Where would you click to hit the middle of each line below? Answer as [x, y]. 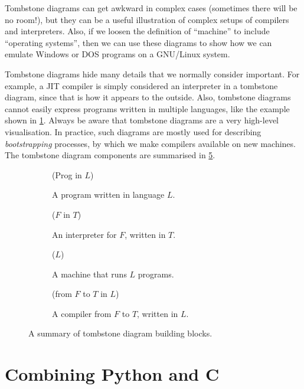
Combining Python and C [112, 374]
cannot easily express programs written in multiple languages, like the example [147, 108]
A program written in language [108, 194]
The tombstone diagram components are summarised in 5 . [110, 155]
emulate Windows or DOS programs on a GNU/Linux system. [117, 54]
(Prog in [67, 174]
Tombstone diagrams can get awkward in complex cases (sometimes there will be [151, 8]
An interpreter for [84, 234]
